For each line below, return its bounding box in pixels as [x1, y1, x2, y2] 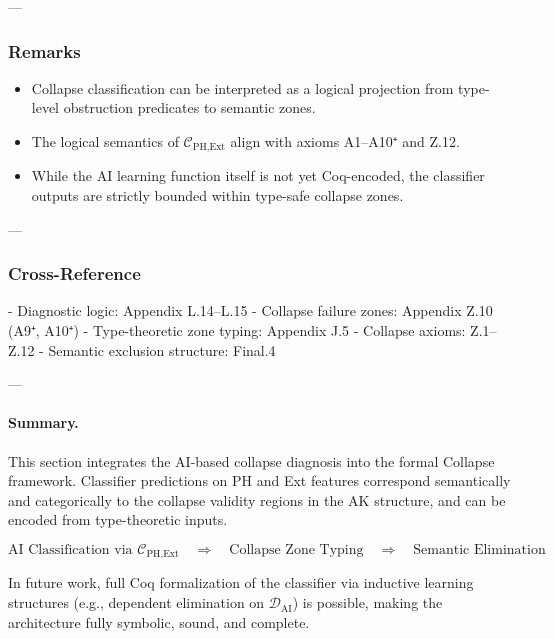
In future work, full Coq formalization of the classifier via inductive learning [8, 572, 474, 593]
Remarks [8, 38, 81, 63]
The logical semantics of [31, 131, 179, 151]
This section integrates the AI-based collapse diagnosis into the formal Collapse [8, 450, 495, 471]
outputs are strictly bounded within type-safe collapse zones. [31, 185, 404, 206]
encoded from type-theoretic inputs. [8, 509, 228, 530]
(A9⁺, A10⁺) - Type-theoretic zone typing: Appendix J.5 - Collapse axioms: [8, 320, 466, 341]
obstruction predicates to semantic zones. [63, 97, 316, 118]
